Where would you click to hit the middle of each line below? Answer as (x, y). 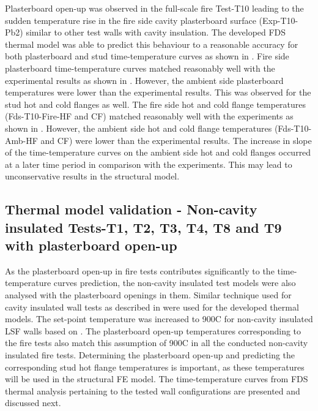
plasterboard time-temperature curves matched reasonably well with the (140, 68)
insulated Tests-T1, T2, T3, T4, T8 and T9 (143, 227)
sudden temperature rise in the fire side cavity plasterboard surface (131, 20)
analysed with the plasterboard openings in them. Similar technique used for (148, 295)
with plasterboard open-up (91, 245)
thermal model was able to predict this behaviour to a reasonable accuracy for (152, 44)
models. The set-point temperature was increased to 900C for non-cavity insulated (159, 319)
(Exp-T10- (279, 20)
